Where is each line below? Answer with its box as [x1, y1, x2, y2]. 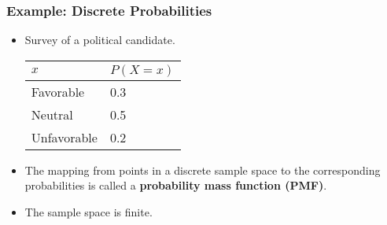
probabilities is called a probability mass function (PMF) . [24, 177, 327, 194]
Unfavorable [31, 127, 98, 146]
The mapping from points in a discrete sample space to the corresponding [24, 161, 381, 178]
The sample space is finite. [24, 204, 153, 219]
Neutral [31, 105, 73, 124]
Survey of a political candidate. [24, 31, 175, 48]
